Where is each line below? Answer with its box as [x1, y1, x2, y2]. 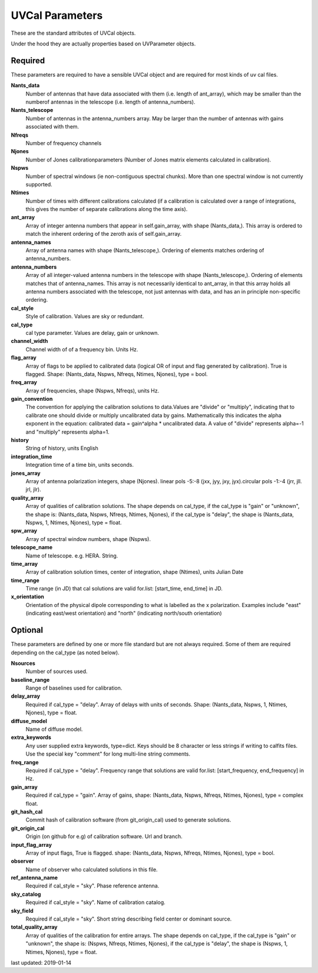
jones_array [11, 469, 41, 477]
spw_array [11, 527, 38, 535]
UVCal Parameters [11, 9, 103, 22]
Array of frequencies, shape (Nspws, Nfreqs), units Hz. [25, 387, 160, 394]
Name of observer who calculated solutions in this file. [25, 866, 158, 873]
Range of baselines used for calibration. [25, 684, 122, 692]
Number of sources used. [25, 668, 88, 675]
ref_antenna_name [11, 874, 58, 881]
